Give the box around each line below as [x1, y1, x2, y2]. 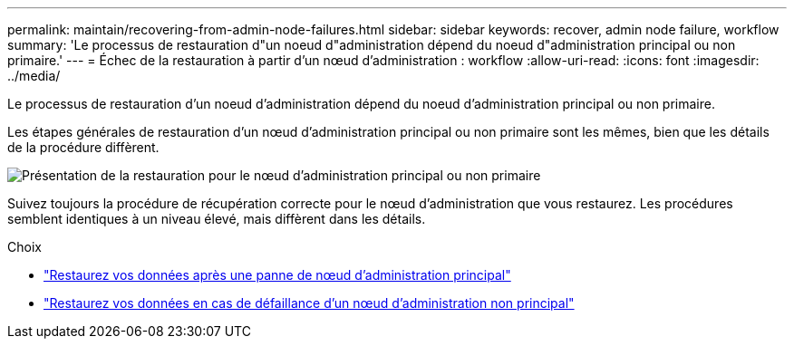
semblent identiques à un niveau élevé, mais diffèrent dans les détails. [7, 211, 426, 226]
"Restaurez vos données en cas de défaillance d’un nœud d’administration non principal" [44, 295, 575, 311]
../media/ [7, 68, 61, 83]
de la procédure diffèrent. [7, 139, 160, 155]
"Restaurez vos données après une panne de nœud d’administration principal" [44, 267, 511, 283]
